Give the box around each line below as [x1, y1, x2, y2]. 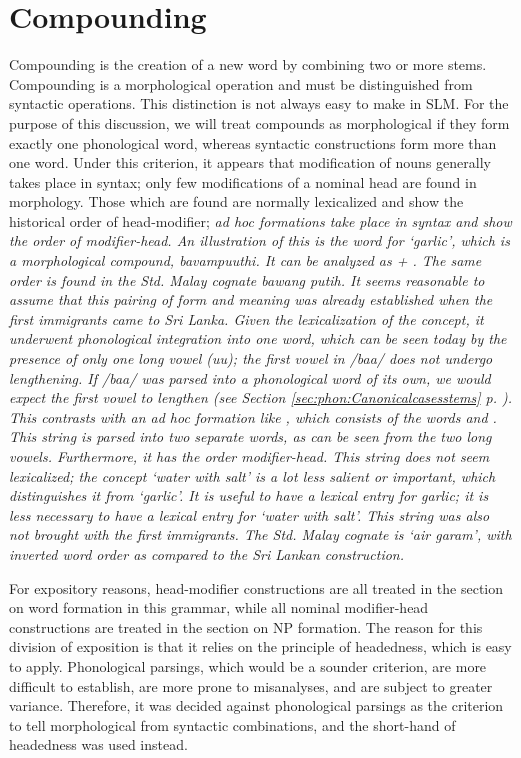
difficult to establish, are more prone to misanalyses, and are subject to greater [9, 675, 493, 696]
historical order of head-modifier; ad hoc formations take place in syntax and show [9, 210, 512, 231]
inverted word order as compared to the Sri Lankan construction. [9, 543, 405, 564]
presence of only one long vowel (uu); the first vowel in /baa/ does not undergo [9, 348, 493, 369]
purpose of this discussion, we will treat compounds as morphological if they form [9, 112, 510, 133]
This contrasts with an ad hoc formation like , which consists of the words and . [9, 406, 497, 427]
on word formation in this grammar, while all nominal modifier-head [9, 597, 429, 618]
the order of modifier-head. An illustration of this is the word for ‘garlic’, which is [9, 230, 510, 251]
